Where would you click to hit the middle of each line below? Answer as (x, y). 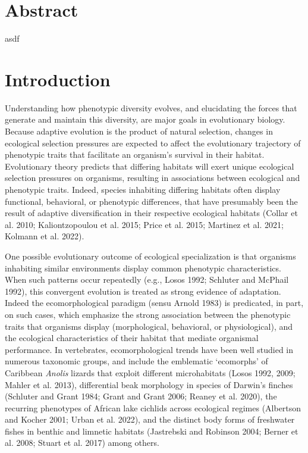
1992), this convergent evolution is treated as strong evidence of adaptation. (143, 291)
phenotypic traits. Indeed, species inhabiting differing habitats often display (143, 189)
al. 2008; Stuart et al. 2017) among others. (82, 443)
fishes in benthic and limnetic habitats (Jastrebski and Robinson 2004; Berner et (152, 431)
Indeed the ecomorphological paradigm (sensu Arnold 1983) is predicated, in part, (154, 303)
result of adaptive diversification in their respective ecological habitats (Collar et (151, 213)
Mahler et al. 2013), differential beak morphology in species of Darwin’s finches (149, 384)
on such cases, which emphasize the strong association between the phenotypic (148, 314)
